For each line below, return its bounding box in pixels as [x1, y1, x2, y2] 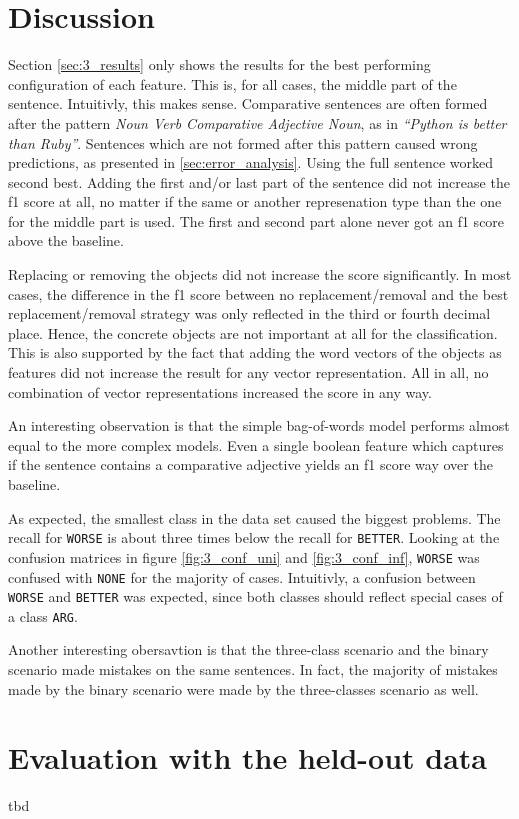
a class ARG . [8, 605, 78, 626]
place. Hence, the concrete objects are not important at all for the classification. [8, 322, 498, 343]
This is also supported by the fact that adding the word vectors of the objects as [8, 342, 502, 363]
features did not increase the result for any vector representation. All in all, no [8, 362, 489, 383]
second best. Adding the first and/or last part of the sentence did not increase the [8, 171, 510, 192]
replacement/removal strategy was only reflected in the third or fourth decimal [8, 303, 491, 324]
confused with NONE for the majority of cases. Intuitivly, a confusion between [8, 566, 476, 587]
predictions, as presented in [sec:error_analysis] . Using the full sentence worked [8, 152, 494, 173]
